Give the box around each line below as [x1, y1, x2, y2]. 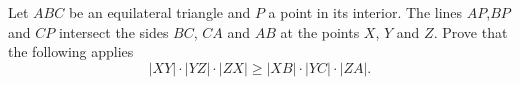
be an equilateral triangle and [68, 2, 251, 22]
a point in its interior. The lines [268, 2, 463, 22]
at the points [280, 21, 360, 42]
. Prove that [433, 21, 508, 42]
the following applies [8, 41, 134, 62]
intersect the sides [58, 21, 169, 42]
